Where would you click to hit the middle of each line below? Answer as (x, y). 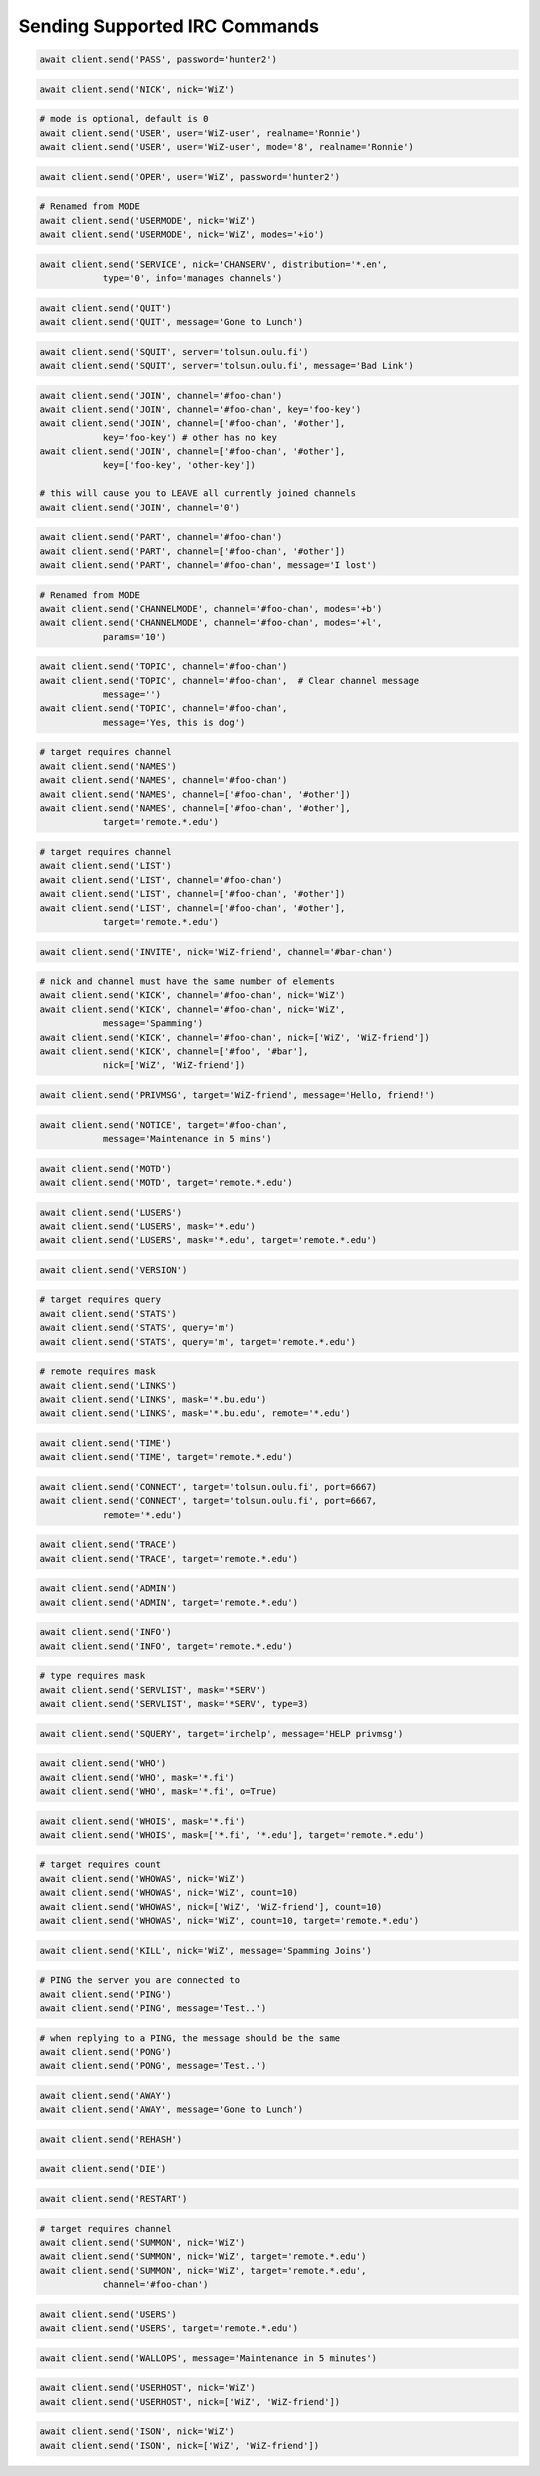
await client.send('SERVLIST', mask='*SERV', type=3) (174, 1703)
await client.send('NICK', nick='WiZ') (137, 89)
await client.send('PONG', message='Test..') (153, 2066)
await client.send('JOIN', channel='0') (139, 507)
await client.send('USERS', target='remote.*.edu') (169, 2328)
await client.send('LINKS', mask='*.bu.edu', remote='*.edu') (195, 1413)
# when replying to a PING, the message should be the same (190, 2038)
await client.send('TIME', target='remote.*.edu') (166, 1457)
